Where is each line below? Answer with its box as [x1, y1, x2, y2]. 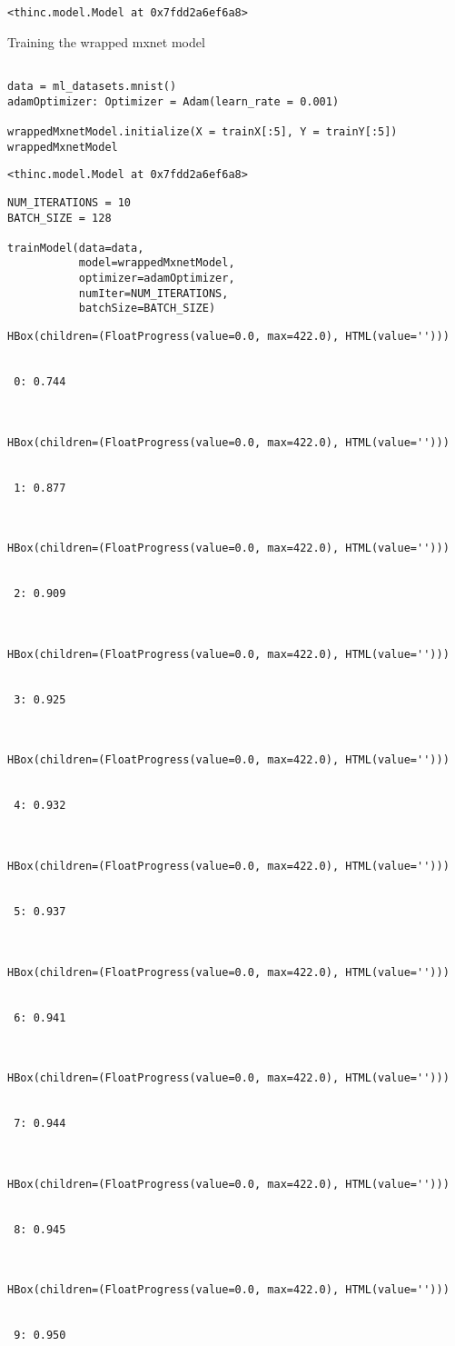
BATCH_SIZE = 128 [7, 211, 112, 224]
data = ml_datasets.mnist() [7, 79, 177, 93]
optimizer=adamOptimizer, [78, 272, 235, 285]
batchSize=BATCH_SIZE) [78, 302, 216, 315]
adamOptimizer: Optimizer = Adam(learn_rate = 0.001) [7, 95, 340, 108]
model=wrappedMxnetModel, [78, 256, 235, 270]
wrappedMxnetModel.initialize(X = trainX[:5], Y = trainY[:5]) [7, 125, 398, 138]
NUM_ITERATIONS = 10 [7, 195, 132, 209]
